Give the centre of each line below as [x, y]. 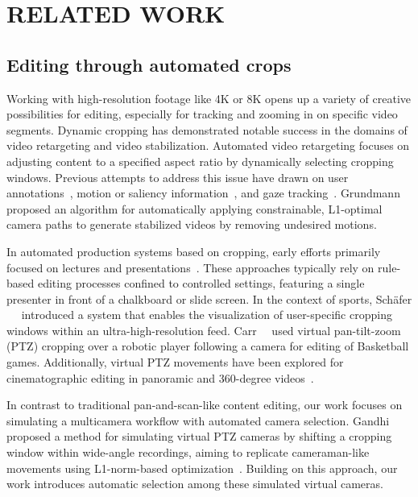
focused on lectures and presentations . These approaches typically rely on [190, 267]
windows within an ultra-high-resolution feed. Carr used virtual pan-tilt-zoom [204, 330]
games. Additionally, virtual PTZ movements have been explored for [175, 362]
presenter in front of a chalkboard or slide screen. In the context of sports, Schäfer [209, 298]
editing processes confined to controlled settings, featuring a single [201, 283]
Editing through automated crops [149, 64]
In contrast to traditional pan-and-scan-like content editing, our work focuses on [205, 405]
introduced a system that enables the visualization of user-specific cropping [207, 315]
